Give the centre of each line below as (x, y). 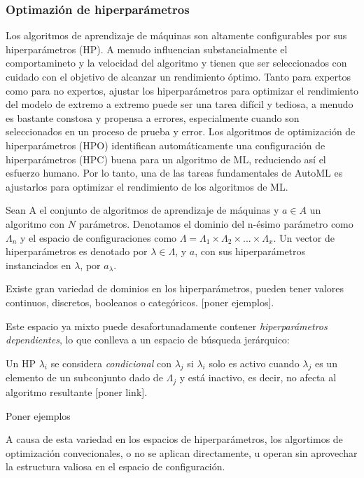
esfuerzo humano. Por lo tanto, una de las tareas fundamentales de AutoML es (174, 173)
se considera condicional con (111, 363)
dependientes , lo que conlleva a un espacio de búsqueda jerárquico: (148, 340)
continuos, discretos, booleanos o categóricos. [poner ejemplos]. (140, 302)
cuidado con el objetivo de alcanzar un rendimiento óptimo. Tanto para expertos (178, 76)
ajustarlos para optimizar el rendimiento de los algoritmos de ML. (147, 186)
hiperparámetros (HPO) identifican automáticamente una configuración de (166, 145)
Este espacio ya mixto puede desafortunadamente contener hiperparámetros (167, 326)
